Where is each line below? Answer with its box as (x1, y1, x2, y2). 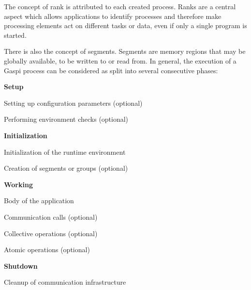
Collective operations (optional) (4, 228, 98, 238)
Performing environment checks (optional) (4, 114, 129, 124)
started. (4, 30, 27, 40)
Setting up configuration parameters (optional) (4, 97, 143, 108)
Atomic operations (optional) (4, 244, 90, 255)
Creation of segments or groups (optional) (4, 163, 128, 173)
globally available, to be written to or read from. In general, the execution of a (4, 55, 236, 65)
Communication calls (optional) (4, 211, 98, 222)
